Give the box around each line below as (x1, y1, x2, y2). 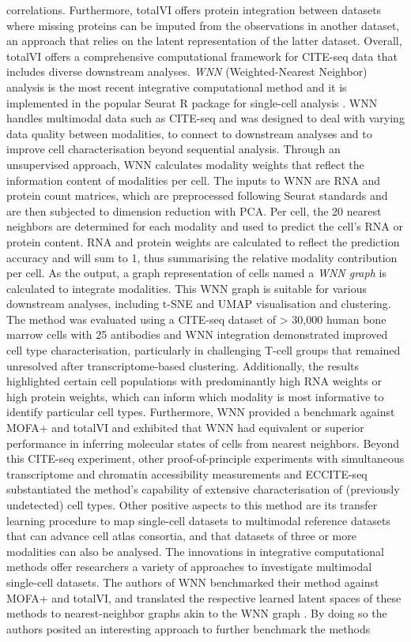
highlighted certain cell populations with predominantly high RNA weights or (6, 373, 382, 389)
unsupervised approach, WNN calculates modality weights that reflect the (6, 156, 364, 172)
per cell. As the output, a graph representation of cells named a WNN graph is (6, 265, 386, 281)
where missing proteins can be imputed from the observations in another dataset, (6, 17, 400, 33)
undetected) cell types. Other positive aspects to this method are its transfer (6, 497, 378, 512)
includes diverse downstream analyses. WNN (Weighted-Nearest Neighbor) (6, 63, 368, 80)
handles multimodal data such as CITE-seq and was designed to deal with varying (6, 110, 405, 126)
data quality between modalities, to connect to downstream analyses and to (6, 125, 372, 141)
